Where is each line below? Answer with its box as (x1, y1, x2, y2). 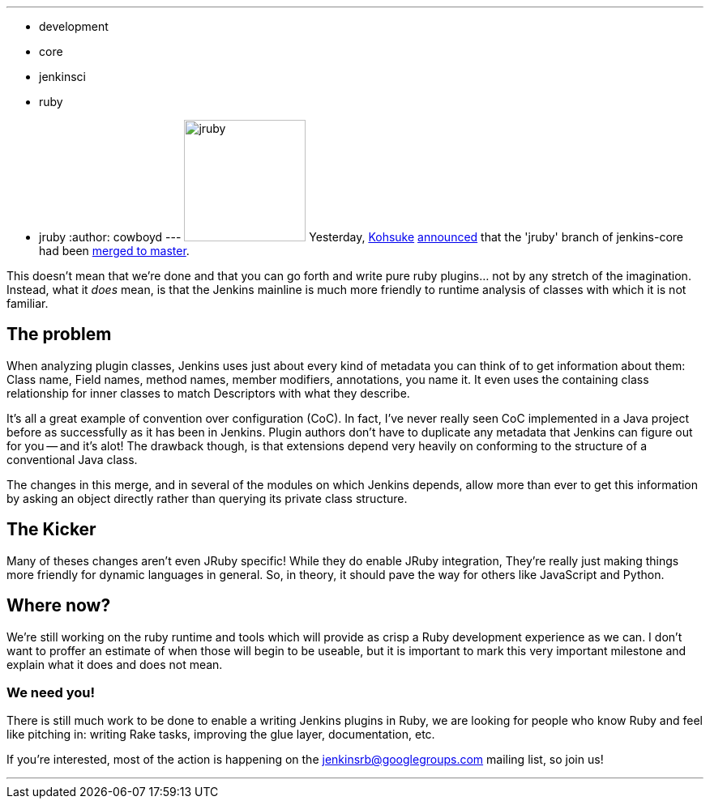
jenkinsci (39, 70, 86, 83)
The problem (6, 324, 112, 345)
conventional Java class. (6, 452, 138, 466)
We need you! (6, 684, 95, 701)
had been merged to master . (39, 244, 190, 258)
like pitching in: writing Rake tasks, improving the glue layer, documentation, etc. (6, 727, 435, 742)
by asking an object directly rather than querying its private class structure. (6, 491, 408, 505)
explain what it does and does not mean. (6, 657, 223, 671)
